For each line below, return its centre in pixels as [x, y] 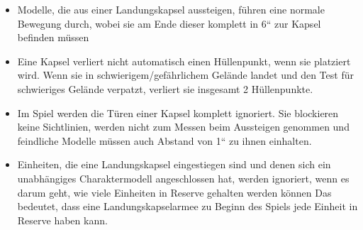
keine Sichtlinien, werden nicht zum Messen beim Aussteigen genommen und [183, 127]
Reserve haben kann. [62, 220]
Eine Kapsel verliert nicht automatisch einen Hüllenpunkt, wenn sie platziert [184, 61]
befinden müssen [53, 37]
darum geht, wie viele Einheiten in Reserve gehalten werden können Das [174, 192]
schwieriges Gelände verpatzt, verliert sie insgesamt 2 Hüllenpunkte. [165, 88]
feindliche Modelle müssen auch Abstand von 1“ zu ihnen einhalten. [164, 140]
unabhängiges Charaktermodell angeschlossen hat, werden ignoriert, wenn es [183, 178]
